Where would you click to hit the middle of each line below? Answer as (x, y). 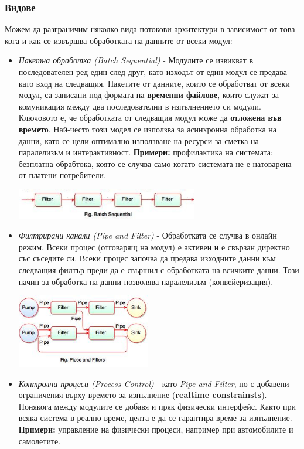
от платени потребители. (62, 175)
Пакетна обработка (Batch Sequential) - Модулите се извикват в (136, 60)
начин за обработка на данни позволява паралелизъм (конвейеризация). (146, 281)
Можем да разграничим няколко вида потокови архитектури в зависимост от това (150, 29)
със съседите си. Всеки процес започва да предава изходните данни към (147, 258)
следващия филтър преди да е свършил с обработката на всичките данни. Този (159, 269)
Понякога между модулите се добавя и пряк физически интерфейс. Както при (157, 406)
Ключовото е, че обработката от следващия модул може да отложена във (150, 118)
